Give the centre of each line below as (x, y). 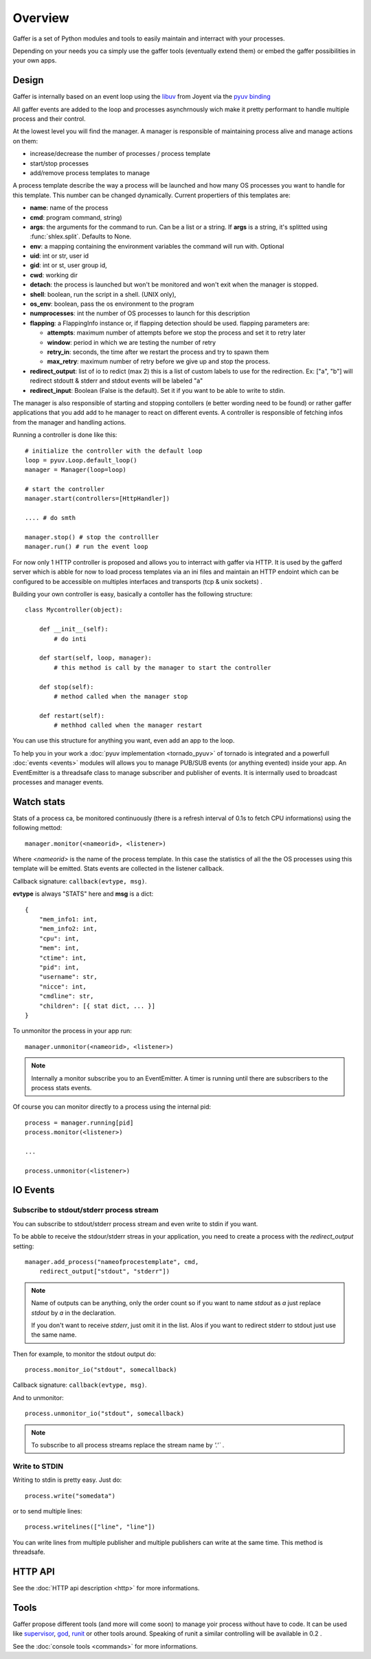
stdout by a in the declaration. (74, 1313)
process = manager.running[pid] (79, 1122)
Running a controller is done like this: (65, 435)
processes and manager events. (58, 782)
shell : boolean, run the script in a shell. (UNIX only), (103, 294)
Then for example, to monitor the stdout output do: (85, 1354)
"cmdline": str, (66, 996)
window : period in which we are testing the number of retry (132, 342)
